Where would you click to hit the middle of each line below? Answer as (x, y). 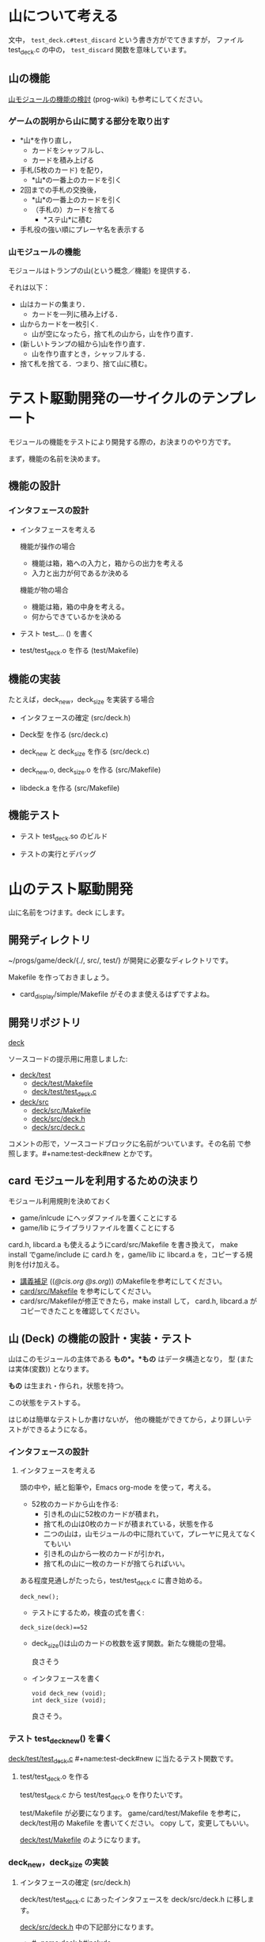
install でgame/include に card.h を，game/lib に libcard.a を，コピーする (127, 1255)
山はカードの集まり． (54, 304)
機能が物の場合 (44, 589)
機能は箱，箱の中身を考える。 (80, 606)
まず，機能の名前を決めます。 (56, 459)
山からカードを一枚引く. (59, 324)
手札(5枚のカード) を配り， (63, 170)
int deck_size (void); (69, 1700)
